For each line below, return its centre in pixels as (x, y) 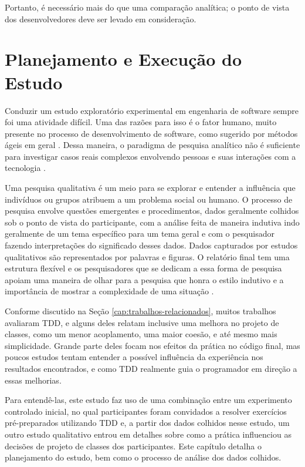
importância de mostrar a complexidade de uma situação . (109, 291)
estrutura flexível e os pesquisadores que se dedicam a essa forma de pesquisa (143, 268)
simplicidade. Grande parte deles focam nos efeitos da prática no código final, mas (152, 345)
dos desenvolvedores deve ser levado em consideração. (101, 19)
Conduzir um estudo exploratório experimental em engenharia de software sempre (152, 110)
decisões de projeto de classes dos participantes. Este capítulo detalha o (133, 446)
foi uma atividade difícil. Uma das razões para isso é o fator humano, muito (141, 122)
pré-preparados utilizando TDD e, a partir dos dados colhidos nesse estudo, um (147, 423)
